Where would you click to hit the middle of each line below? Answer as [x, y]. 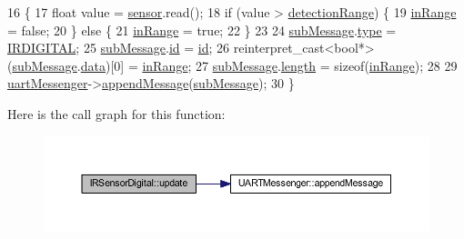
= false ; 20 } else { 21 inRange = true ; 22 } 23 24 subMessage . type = [202, 30]
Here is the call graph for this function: [116, 113]
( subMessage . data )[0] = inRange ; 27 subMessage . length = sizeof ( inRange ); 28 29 [232, 65]
